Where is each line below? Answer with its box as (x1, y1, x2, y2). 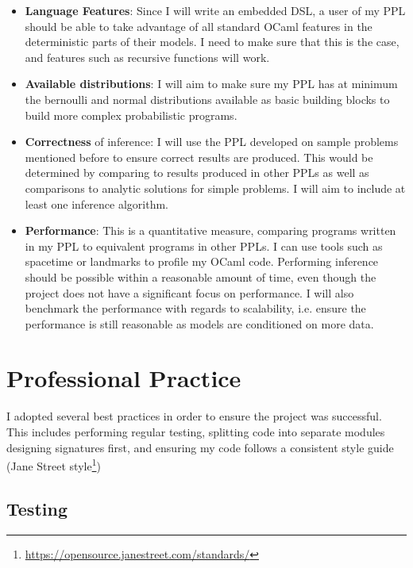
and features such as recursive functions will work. (25, 48, 270, 65)
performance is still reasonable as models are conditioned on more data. (25, 315, 374, 332)
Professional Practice (6, 362, 241, 394)
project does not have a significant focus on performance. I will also (25, 284, 354, 301)
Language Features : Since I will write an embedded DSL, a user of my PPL (25, 2, 406, 18)
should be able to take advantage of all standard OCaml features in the (25, 17, 372, 34)
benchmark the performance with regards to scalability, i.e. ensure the (25, 300, 366, 317)
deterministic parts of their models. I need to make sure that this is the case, (25, 33, 399, 50)
